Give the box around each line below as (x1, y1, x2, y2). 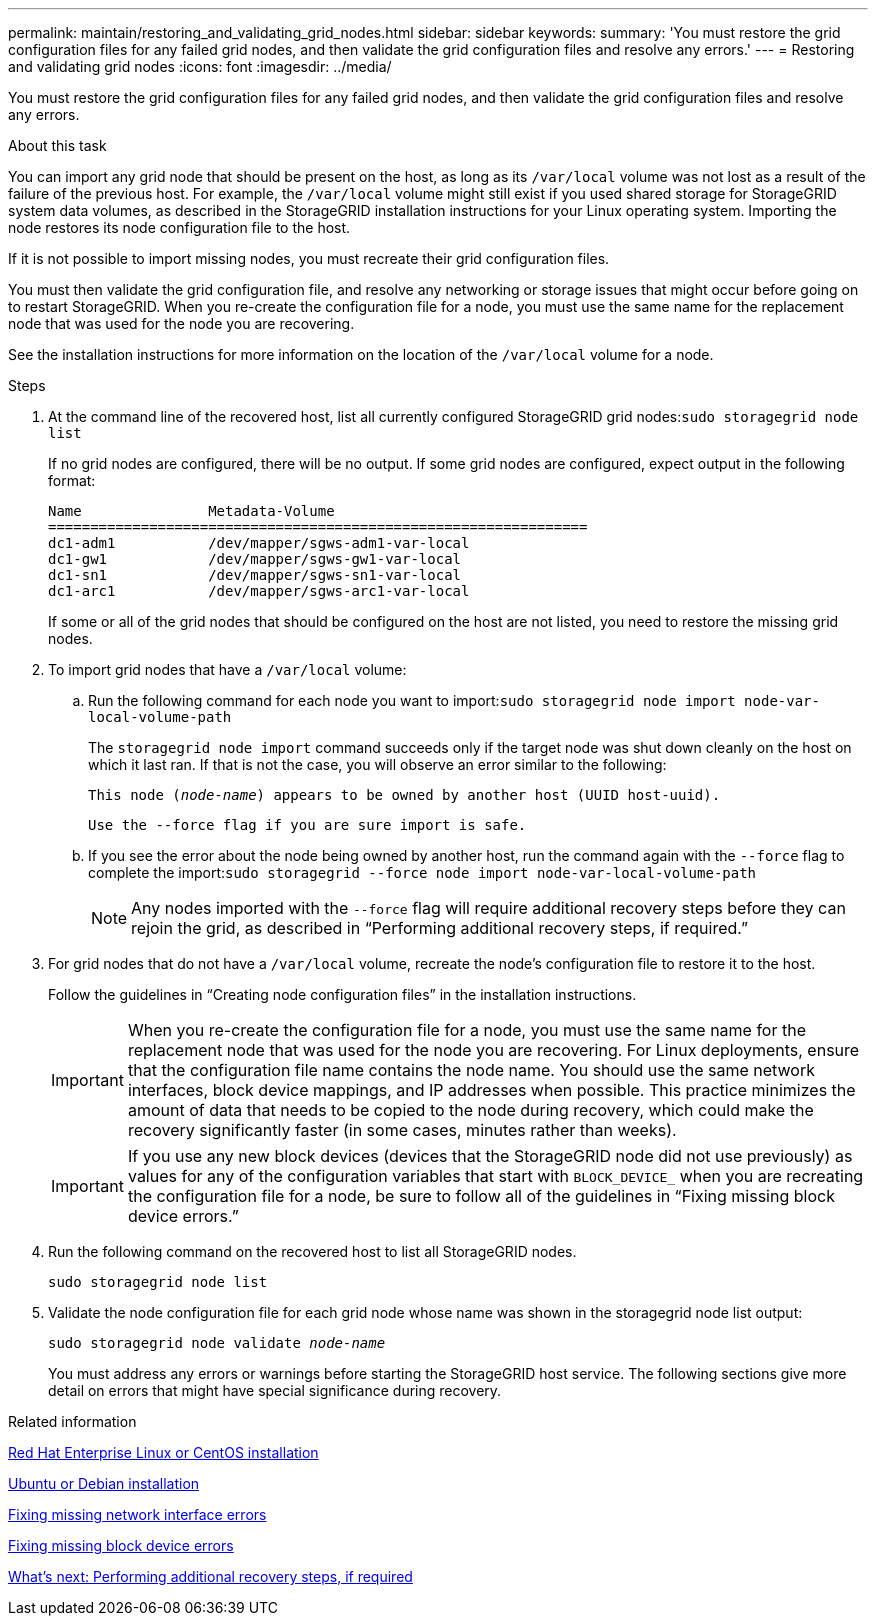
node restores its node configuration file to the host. (8, 219, 351, 236)
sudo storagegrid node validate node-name (48, 1335, 386, 1351)
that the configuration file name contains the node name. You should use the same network (127, 1060, 816, 1080)
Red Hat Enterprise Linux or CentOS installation (8, 1444, 319, 1461)
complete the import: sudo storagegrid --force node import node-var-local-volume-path (88, 864, 757, 881)
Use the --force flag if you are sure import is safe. (88, 817, 527, 833)
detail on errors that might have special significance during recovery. (48, 1382, 502, 1399)
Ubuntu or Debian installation (8, 1475, 200, 1492)
